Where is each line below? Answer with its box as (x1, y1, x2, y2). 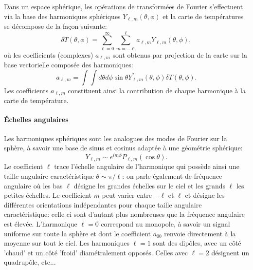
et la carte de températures (163, 11, 244, 21)
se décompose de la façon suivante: (4, 21, 107, 31)
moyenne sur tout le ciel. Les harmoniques (4, 238, 129, 248)
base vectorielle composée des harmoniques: (4, 60, 133, 70)
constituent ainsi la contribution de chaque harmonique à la (68, 85, 246, 95)
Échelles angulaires (4, 114, 69, 125)
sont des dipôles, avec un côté (153, 238, 241, 248)
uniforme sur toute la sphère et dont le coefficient (4, 228, 151, 238)
